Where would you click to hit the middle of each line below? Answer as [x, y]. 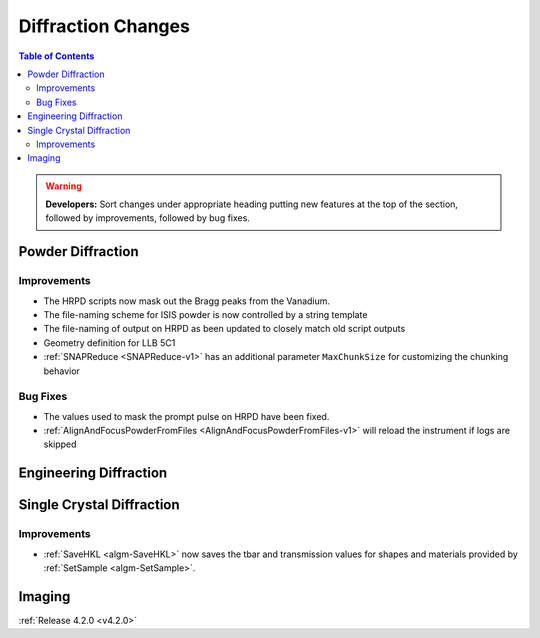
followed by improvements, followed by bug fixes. [147, 218]
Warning [63, 186]
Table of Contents [56, 56]
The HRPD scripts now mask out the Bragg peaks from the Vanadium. [186, 301]
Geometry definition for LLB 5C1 [109, 342]
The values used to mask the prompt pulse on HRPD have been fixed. [186, 416]
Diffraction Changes [104, 26]
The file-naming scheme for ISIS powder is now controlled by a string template [205, 314]
